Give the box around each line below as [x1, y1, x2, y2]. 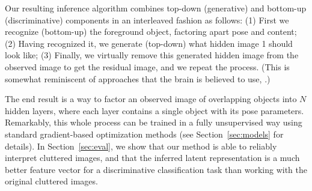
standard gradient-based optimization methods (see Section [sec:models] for [5, 127, 284, 140]
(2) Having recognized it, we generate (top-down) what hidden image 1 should [5, 37, 293, 49]
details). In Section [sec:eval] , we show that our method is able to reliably [5, 139, 277, 152]
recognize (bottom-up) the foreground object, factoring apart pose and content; [5, 25, 297, 38]
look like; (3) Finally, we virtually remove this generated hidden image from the [5, 49, 299, 61]
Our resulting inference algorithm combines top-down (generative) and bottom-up [5, 2, 307, 14]
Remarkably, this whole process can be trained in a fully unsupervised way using [5, 116, 302, 129]
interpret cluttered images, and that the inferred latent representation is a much [5, 151, 300, 164]
